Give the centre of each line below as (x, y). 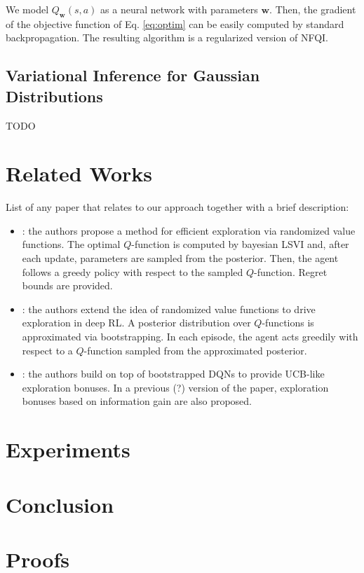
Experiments (68, 449)
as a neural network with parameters (179, 9)
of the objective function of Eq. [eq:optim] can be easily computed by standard (175, 23)
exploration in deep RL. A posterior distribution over (136, 323)
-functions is (288, 323)
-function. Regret (291, 271)
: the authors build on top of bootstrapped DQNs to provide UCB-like (173, 374)
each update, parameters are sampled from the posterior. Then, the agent (180, 258)
